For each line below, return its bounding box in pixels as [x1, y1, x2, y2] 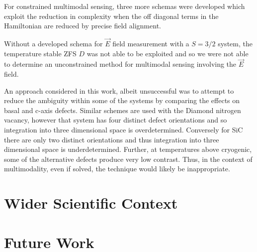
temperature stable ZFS [4, 48, 77, 58]
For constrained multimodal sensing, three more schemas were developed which [4, 1, 245, 11]
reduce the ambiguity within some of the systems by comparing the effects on [4, 95, 240, 106]
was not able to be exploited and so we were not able [86, 48, 249, 58]
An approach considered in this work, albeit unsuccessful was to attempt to [4, 85, 234, 96]
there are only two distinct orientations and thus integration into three [4, 134, 219, 144]
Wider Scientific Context [4, 193, 178, 213]
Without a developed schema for [4, 38, 103, 48]
